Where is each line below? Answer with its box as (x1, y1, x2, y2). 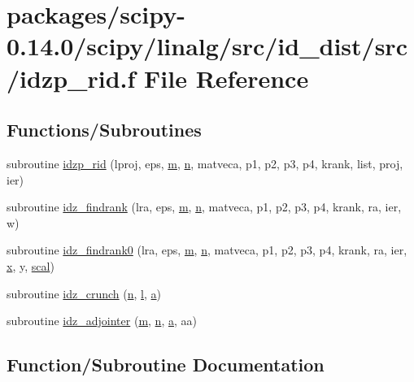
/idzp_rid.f (7, 61, 136, 94)
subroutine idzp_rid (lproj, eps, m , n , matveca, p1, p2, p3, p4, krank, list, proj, (7, 154, 403, 171)
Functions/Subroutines (7, 117, 202, 142)
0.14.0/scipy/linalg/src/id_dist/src (7, 29, 407, 63)
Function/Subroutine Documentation (7, 352, 325, 377)
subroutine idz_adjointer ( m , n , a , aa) (7, 312, 197, 329)
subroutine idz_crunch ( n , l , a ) (7, 284, 162, 302)
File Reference (144, 61, 309, 94)
